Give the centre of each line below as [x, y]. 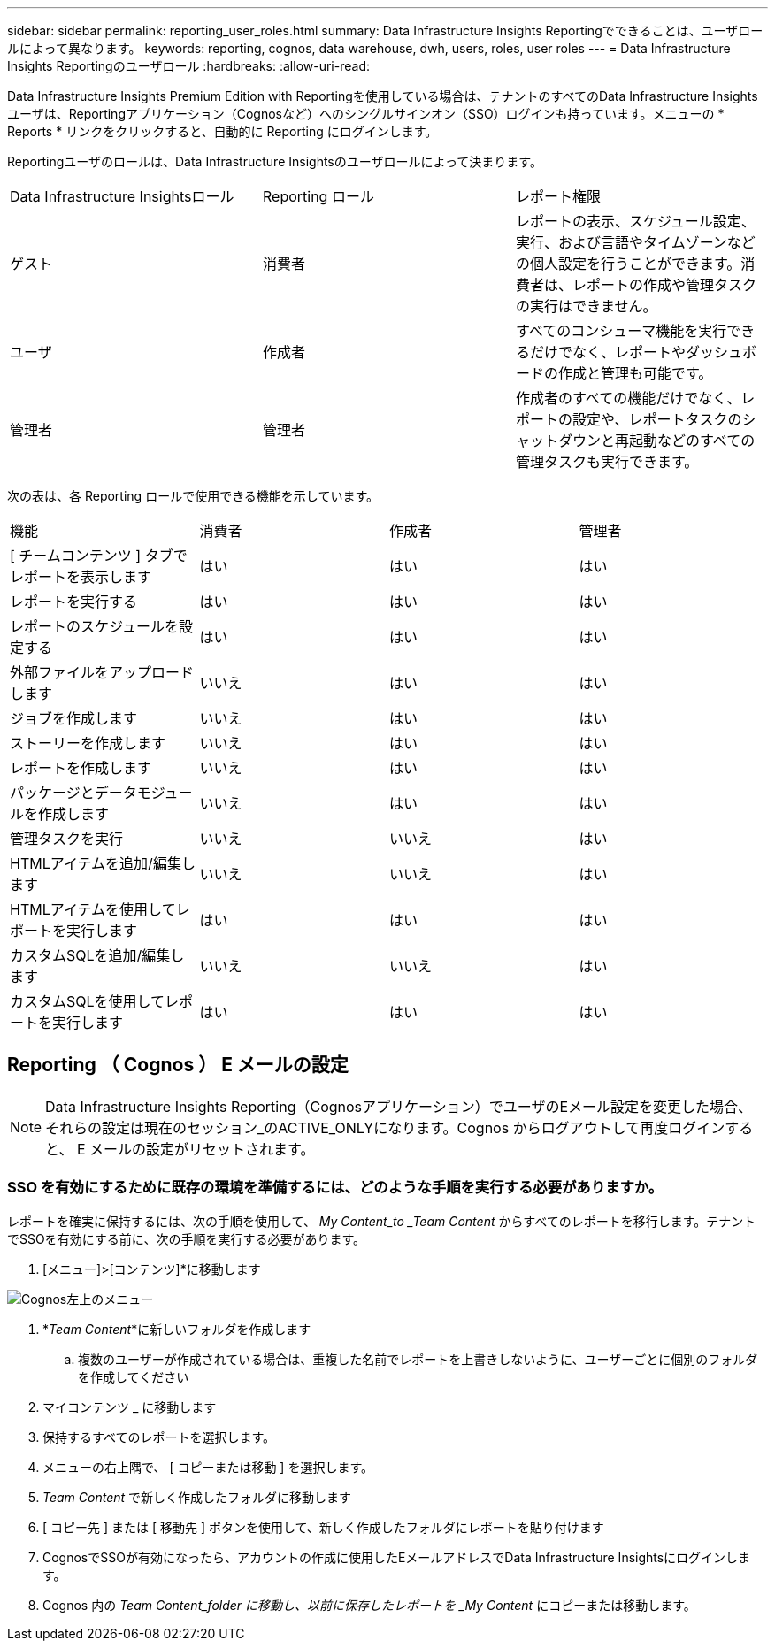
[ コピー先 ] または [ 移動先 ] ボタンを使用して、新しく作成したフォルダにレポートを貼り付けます [323, 1527]
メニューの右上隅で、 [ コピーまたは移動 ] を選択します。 [208, 1467]
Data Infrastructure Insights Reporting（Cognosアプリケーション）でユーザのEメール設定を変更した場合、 [399, 1106]
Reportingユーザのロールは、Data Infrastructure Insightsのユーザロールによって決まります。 [275, 161]
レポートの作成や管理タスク [664, 285]
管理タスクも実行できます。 [607, 462]
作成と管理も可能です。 [635, 373]
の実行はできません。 [586, 306]
